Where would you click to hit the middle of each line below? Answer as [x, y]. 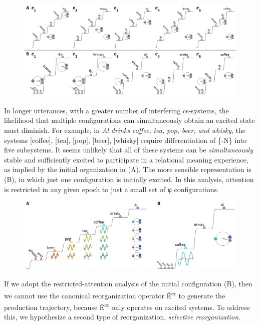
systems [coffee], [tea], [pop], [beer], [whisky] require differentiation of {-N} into [125, 140]
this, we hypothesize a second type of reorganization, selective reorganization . [122, 317]
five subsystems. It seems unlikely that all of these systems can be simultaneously [129, 150]
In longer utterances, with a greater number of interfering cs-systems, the [116, 110]
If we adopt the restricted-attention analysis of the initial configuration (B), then [128, 283]
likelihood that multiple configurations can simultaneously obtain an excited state [129, 120]
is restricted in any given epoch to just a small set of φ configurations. [112, 189]
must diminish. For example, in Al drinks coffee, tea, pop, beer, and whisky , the [125, 130]
